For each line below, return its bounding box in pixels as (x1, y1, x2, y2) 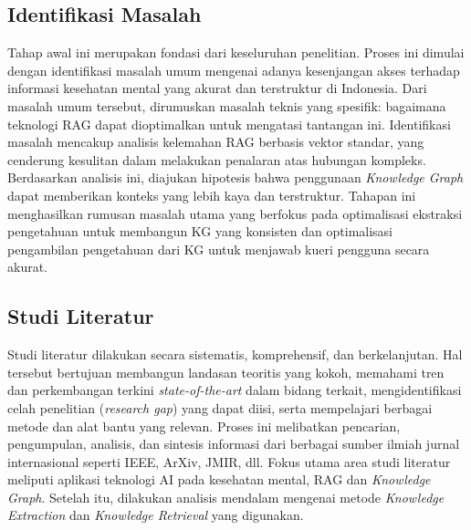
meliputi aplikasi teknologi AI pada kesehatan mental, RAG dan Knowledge (7, 470, 431, 489)
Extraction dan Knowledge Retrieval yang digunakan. (7, 505, 304, 525)
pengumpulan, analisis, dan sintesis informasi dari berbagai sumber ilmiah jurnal (7, 434, 460, 453)
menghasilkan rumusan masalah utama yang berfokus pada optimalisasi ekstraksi (7, 203, 463, 223)
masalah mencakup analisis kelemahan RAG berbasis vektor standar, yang (7, 132, 424, 151)
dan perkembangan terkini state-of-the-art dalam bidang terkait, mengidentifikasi (7, 380, 462, 400)
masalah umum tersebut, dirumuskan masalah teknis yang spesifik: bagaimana (7, 96, 446, 115)
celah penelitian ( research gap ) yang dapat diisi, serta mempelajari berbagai (7, 398, 433, 417)
